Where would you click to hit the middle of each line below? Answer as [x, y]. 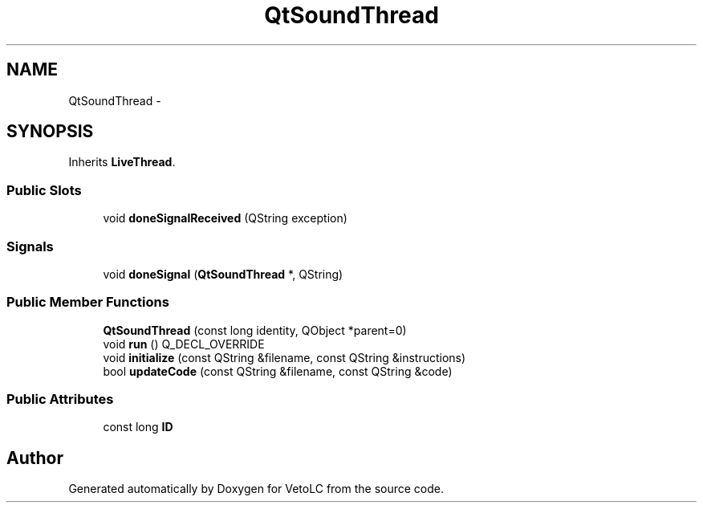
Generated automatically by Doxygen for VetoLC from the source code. [256, 489]
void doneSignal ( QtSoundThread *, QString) [223, 274]
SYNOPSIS [50, 132]
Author [35, 458]
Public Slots [44, 190]
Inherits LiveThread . [122, 162]
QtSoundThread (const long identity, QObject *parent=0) [255, 330]
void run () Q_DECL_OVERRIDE [184, 344]
